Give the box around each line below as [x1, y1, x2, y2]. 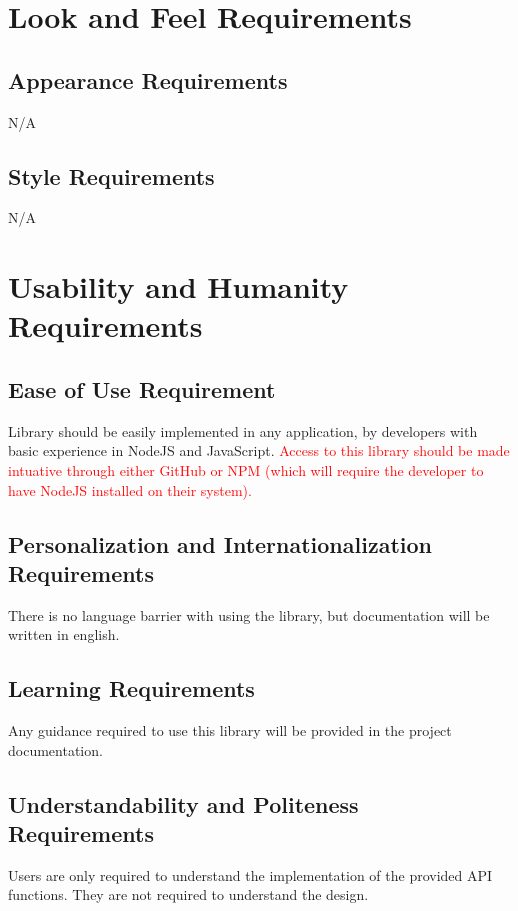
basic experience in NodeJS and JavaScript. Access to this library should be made [8, 440, 510, 461]
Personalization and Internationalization [8, 528, 432, 559]
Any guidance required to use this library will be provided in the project [8, 720, 452, 741]
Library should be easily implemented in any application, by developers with [8, 420, 478, 441]
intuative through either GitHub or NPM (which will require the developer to [8, 459, 484, 480]
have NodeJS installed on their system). [8, 479, 252, 500]
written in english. [8, 624, 120, 645]
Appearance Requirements [8, 64, 288, 95]
